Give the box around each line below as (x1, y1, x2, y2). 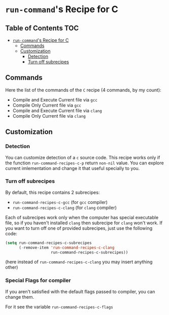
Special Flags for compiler (5, 277, 71, 284)
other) (5, 264, 18, 270)
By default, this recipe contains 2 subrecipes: (5, 189, 100, 195)
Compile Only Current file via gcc (12, 102, 81, 108)
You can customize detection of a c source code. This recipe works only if (5, 154, 160, 160)
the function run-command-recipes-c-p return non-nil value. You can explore (5, 160, 164, 166)
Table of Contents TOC (5, 24, 79, 32)
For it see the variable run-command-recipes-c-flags (5, 303, 113, 310)
